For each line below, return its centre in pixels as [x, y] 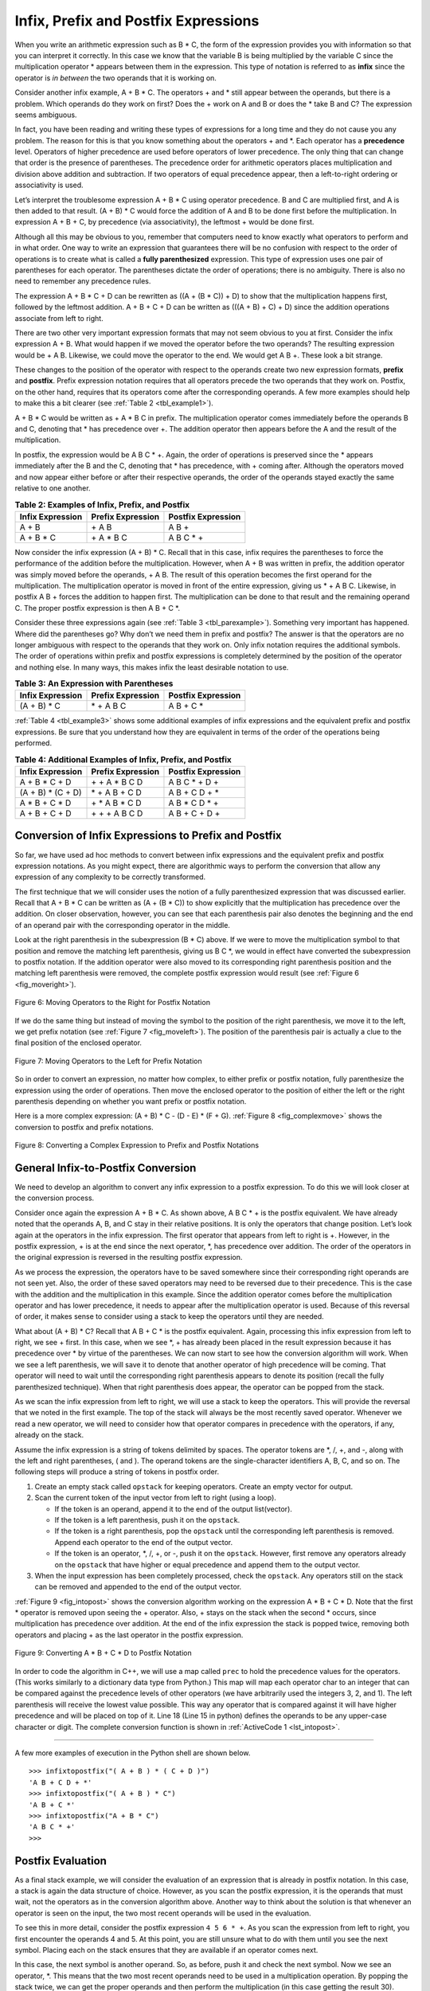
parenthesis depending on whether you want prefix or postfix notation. [131, 1101]
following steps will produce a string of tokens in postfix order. [117, 1472]
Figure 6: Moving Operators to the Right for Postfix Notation [113, 1003]
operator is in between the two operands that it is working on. [115, 78]
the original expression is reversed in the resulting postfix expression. [129, 1258]
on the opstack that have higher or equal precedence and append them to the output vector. [207, 1564]
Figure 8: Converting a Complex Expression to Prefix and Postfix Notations [137, 1145]
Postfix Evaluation [61, 1861]
